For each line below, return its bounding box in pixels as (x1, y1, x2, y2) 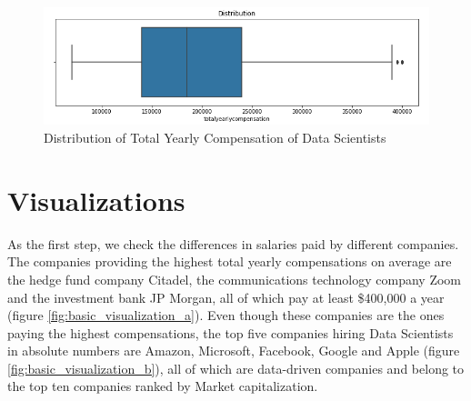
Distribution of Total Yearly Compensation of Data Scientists (44, 128, 386, 147)
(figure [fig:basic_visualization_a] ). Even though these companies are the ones (7, 306, 445, 325)
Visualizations (7, 181, 185, 218)
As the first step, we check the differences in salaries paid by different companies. (7, 234, 459, 253)
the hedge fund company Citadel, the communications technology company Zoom (7, 269, 462, 288)
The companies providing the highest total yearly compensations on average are (7, 252, 452, 271)
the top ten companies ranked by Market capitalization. (7, 376, 318, 396)
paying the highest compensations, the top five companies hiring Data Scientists (7, 323, 454, 342)
